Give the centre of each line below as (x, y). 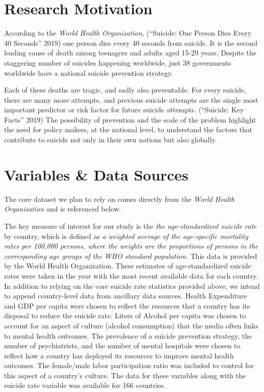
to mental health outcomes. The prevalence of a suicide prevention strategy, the (128, 335)
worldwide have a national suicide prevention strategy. (89, 72)
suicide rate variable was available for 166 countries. (85, 385)
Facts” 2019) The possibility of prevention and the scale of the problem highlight (130, 119)
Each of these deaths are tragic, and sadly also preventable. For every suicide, (125, 90)
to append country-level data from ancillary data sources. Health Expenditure (126, 296)
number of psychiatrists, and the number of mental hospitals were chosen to (122, 345)
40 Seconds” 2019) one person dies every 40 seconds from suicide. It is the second (131, 42)
